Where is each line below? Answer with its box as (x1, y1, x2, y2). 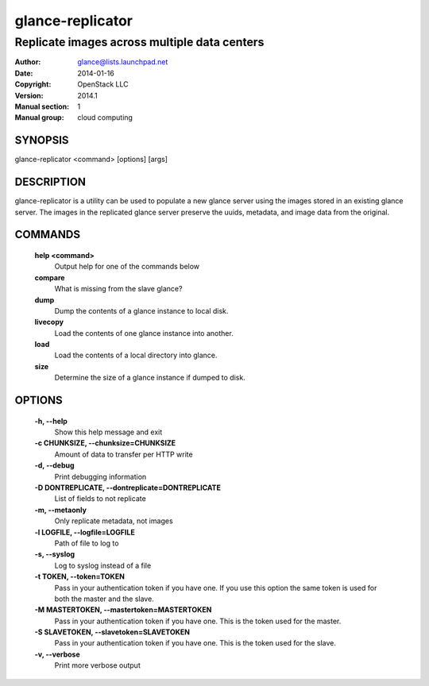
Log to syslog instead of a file (54, 561, 152, 570)
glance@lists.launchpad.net (77, 57, 168, 67)
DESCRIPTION (14, 175, 87, 189)
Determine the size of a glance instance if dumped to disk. (54, 373, 245, 383)
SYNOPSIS (14, 133, 69, 147)
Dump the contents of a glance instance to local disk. (54, 306, 229, 315)
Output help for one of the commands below (54, 262, 200, 272)
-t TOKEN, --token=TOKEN (34, 572, 125, 581)
